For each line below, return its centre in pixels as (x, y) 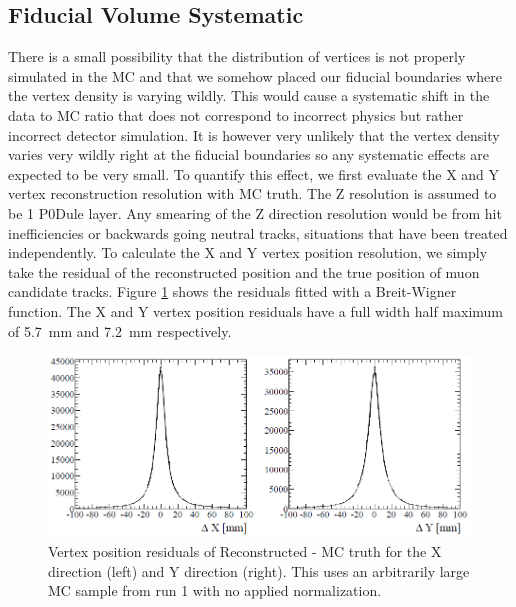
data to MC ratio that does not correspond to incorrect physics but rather (236, 114)
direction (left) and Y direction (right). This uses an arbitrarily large (259, 570)
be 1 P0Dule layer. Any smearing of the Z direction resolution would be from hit (255, 212)
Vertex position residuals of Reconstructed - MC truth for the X (245, 551)
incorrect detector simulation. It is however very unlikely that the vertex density (254, 134)
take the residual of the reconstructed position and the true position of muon (244, 271)
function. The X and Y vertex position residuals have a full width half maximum (256, 310)
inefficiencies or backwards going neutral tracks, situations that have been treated (258, 232)
